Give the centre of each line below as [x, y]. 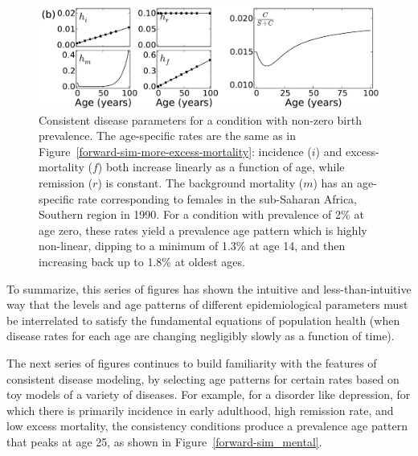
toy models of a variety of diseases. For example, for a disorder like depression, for [209, 394]
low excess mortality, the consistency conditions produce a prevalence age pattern [207, 426]
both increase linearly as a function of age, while [225, 167]
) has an [333, 183]
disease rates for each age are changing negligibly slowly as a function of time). [201, 336]
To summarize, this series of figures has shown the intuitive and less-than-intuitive [209, 288]
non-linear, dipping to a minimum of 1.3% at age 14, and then [192, 246]
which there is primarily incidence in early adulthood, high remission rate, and [200, 410]
